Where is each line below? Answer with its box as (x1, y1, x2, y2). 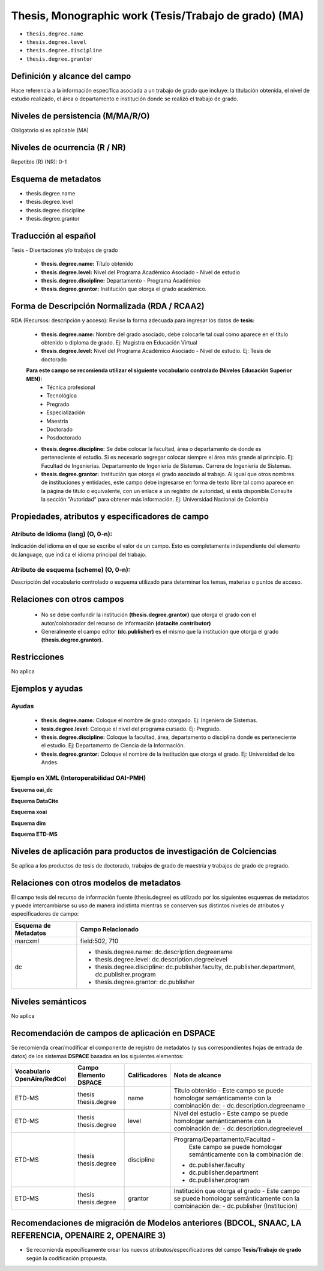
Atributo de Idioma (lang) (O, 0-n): (11, 530, 113, 538)
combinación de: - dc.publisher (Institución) (173, 1202, 298, 1210)
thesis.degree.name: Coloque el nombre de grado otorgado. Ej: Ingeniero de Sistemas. (41, 717, 258, 724)
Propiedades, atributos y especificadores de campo (11, 511, 209, 521)
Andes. (41, 759, 59, 766)
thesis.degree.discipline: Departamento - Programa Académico (41, 277, 201, 284)
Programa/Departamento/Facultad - (173, 1135, 275, 1144)
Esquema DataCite (11, 797, 59, 804)
